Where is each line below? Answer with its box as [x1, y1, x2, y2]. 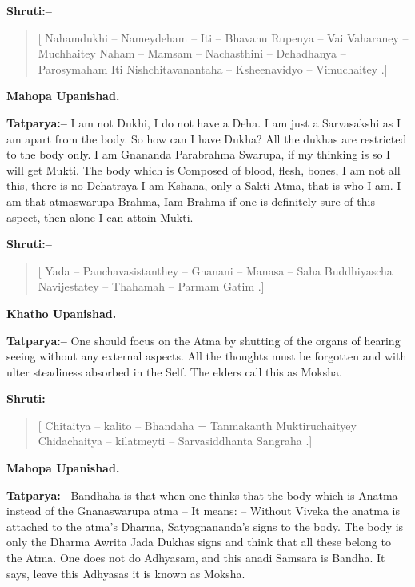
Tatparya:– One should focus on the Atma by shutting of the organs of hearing [6, 332, 401, 348]
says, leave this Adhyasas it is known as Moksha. [6, 565, 245, 581]
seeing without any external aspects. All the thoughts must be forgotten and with [6, 348, 407, 364]
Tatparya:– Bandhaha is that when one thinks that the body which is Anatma [6, 486, 398, 503]
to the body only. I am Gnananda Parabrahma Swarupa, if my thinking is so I [6, 146, 391, 163]
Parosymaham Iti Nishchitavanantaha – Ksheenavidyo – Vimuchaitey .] [38, 60, 388, 77]
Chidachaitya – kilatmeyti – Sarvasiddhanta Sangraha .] [38, 432, 313, 449]
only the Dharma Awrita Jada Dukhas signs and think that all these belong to [6, 533, 391, 550]
